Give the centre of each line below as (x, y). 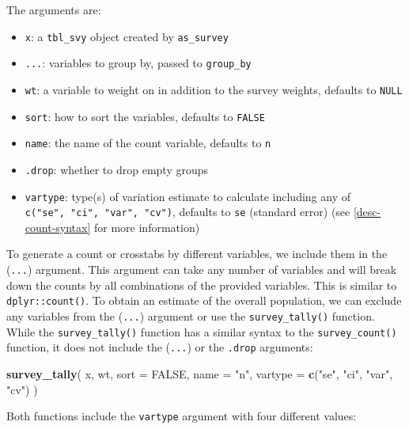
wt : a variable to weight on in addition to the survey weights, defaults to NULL (214, 89)
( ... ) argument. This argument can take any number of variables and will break (202, 270)
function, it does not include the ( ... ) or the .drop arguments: (160, 347)
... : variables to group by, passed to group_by (138, 63)
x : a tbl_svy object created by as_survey (127, 36)
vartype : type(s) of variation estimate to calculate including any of (188, 196)
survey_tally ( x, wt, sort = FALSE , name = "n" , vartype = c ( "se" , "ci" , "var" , (200, 373)
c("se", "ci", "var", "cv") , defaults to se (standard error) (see (187, 212)
